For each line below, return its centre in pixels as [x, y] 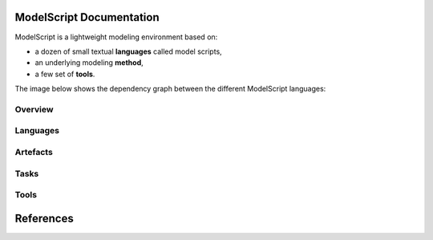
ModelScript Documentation [87, 17]
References [44, 218]
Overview [34, 109]
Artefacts [34, 152]
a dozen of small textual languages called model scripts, [128, 51]
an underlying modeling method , [89, 63]
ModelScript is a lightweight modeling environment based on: [116, 37]
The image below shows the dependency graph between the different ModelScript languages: [170, 89]
